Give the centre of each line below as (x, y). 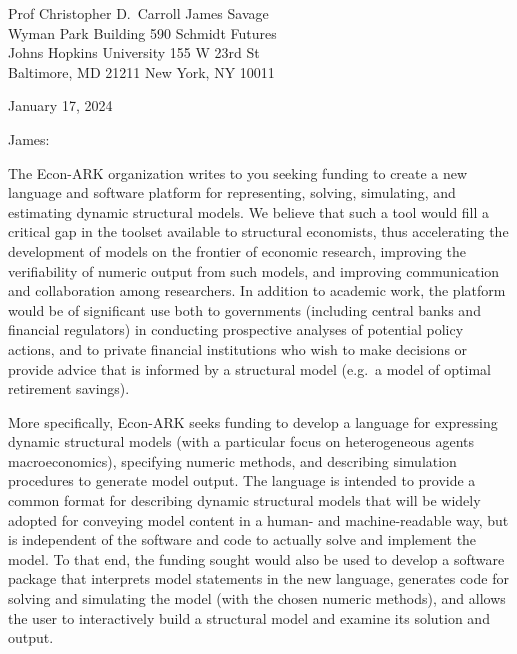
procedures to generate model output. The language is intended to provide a (242, 480)
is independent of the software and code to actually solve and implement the (242, 539)
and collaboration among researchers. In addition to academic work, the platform (257, 290)
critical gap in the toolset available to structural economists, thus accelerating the (258, 231)
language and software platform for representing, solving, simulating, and (232, 192)
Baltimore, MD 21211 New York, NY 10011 (141, 71)
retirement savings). (69, 388)
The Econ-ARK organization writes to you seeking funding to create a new (238, 172)
